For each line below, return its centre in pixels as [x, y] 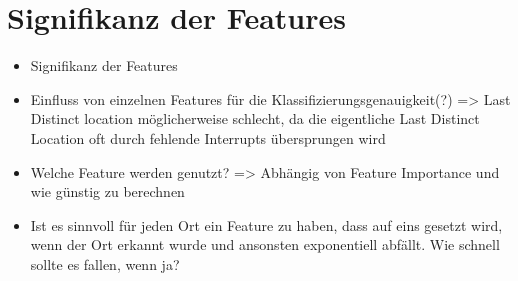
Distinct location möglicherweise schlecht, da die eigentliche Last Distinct [255, 118]
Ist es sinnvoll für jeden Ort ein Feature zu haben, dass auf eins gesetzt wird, [266, 224]
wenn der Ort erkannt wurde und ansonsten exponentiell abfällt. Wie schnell [265, 244]
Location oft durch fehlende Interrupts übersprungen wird [208, 137]
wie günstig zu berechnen [107, 191]
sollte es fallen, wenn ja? [105, 263]
